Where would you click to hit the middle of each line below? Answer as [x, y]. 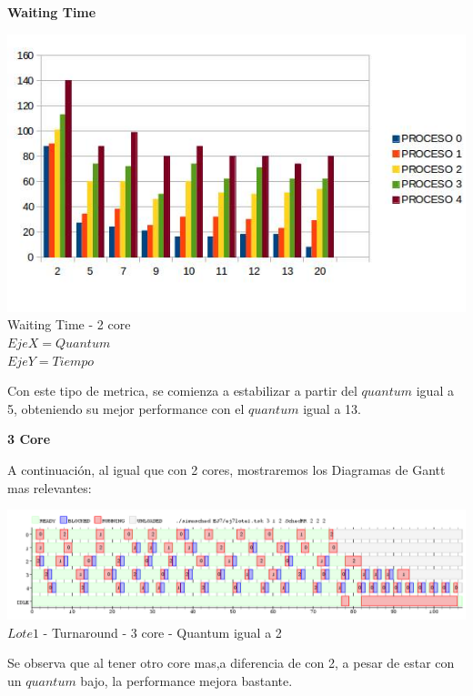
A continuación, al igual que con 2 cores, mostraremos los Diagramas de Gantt [226, 469]
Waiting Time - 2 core [69, 324]
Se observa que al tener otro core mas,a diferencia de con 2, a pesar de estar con [231, 663]
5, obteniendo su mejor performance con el [126, 408]
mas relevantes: [50, 487]
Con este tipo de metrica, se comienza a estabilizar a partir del [182, 391]
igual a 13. [332, 408]
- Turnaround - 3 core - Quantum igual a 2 [162, 632]
